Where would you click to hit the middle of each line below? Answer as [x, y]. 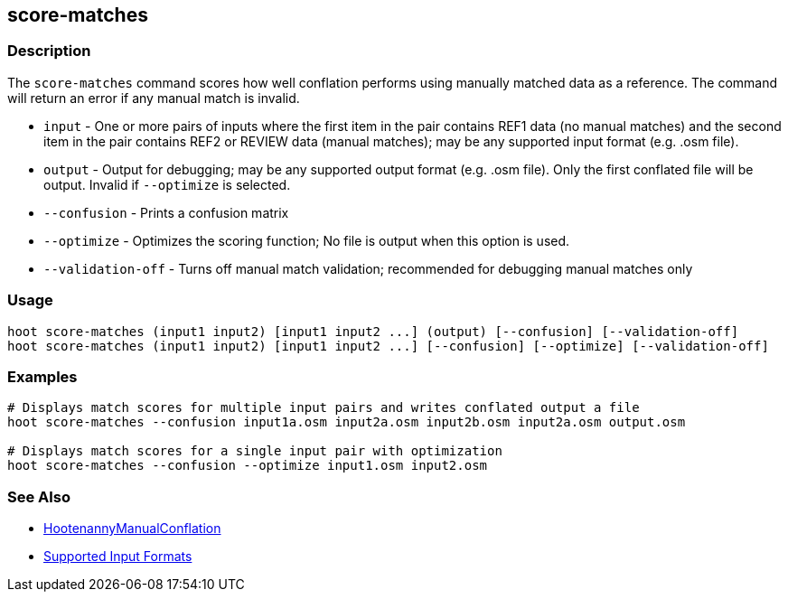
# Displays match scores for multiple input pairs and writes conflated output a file [324, 408]
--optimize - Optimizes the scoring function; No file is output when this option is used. [307, 240]
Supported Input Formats [118, 557]
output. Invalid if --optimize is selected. [167, 184]
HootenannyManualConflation [132, 529]
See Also [39, 496]
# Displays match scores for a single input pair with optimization [255, 451]
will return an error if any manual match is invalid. [154, 98]
